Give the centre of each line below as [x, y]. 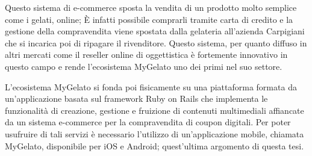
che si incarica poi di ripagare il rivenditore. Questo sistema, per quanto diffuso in [156, 42]
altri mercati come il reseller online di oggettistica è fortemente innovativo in [146, 55]
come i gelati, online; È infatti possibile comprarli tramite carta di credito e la [149, 19]
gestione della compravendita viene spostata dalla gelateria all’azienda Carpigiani [155, 31]
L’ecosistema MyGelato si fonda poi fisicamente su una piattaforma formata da [151, 86]
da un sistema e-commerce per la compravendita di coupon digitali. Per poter [148, 122]
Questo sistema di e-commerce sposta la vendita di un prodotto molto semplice [151, 7]
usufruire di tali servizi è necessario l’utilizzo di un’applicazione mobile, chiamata [154, 133]
